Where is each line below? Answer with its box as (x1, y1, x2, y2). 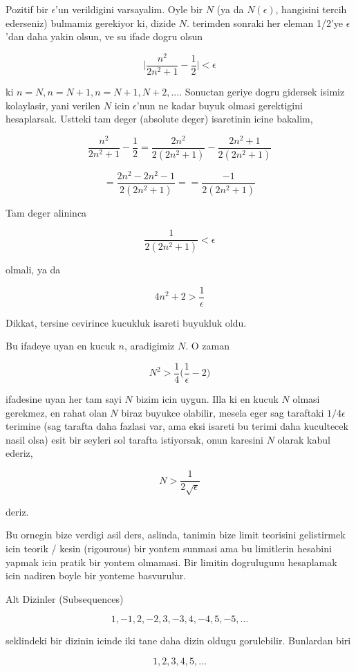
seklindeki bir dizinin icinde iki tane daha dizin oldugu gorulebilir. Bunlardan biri (6, 633, 351, 648)
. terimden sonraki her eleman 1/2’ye (186, 15, 344, 30)
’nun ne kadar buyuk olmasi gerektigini (136, 98, 303, 112)
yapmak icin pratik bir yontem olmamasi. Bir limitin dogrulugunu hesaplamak (6, 554, 337, 569)
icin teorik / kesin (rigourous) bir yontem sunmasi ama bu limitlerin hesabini (6, 541, 332, 556)
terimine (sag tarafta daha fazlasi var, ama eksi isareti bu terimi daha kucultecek (6, 419, 348, 433)
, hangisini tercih (275, 2, 347, 16)
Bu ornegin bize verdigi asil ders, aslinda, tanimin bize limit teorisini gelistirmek (6, 527, 346, 542)
